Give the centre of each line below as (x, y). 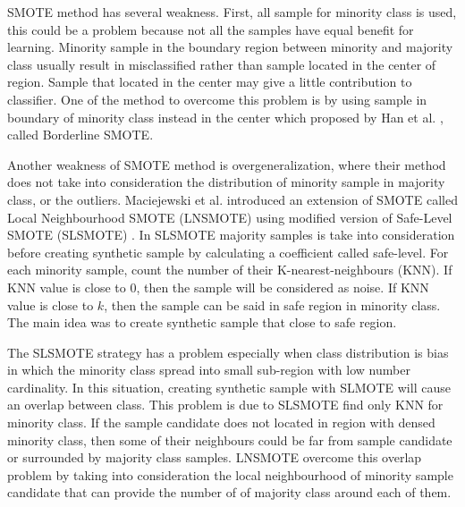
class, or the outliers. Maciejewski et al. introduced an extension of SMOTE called (232, 199)
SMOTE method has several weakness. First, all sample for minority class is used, (232, 12)
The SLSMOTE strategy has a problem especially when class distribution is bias (228, 352)
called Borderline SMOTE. (80, 135)
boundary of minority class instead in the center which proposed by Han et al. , (225, 117)
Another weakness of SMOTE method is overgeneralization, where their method (227, 164)
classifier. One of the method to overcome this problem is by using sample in (217, 99)
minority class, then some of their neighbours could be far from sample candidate (230, 439)
